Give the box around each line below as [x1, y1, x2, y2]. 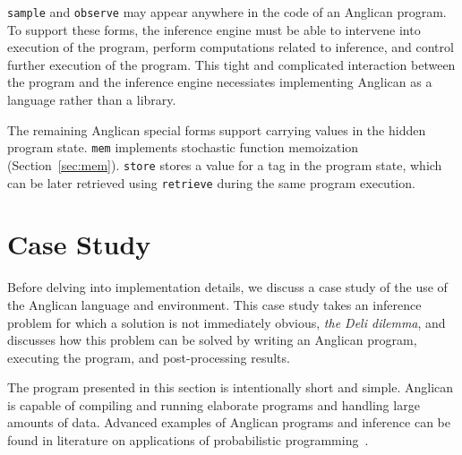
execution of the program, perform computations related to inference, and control [7, 38, 454, 56]
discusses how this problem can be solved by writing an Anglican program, [7, 331, 417, 349]
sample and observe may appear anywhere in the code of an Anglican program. [7, 3, 447, 21]
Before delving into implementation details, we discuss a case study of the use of [7, 278, 448, 296]
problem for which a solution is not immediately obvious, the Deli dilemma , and [7, 313, 446, 331]
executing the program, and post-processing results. [7, 348, 290, 366]
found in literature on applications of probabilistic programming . [7, 431, 369, 450]
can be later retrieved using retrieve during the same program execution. [7, 173, 415, 192]
